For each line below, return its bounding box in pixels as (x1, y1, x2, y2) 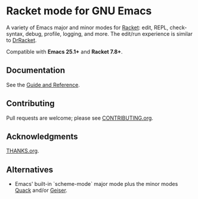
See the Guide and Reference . (6, 81, 81, 88)
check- (169, 24, 187, 31)
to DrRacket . (6, 36, 37, 43)
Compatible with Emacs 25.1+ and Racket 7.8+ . (6, 48, 123, 55)
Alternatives (6, 164, 54, 175)
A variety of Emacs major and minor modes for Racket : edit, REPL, (6, 24, 169, 31)
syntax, (6, 30, 24, 37)
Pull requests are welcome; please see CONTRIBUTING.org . (6, 114, 154, 122)
